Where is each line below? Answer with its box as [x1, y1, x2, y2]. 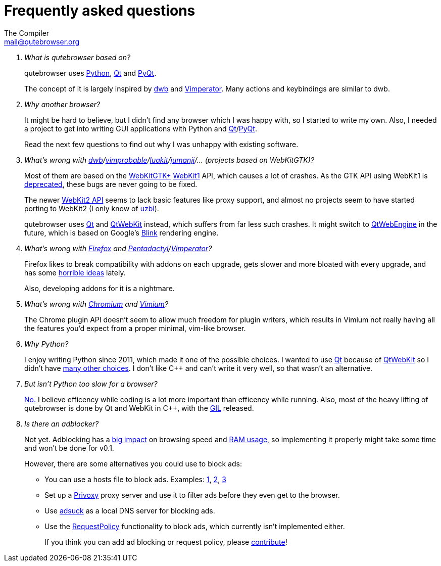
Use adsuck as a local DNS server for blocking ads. [44, 506, 215, 515]
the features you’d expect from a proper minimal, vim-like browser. [24, 323, 246, 333]
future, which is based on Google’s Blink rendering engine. [24, 228, 219, 237]
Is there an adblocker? [24, 419, 99, 428]
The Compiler [4, 28, 50, 37]
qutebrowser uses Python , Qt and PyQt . [24, 68, 157, 77]
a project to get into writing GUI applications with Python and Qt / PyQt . [24, 124, 257, 133]
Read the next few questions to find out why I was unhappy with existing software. [24, 139, 299, 149]
